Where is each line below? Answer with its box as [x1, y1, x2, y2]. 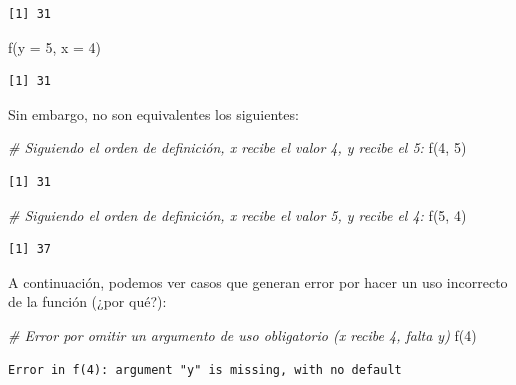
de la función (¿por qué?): [8, 291, 167, 312]
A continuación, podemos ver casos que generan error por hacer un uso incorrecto [8, 271, 508, 292]
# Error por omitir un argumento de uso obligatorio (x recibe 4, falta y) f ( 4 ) [8, 324, 477, 345]
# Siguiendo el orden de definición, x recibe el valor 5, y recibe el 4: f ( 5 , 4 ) [8, 204, 467, 225]
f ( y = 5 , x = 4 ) [8, 36, 102, 57]
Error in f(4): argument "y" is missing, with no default [8, 362, 402, 377]
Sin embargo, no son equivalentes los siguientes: [8, 103, 299, 124]
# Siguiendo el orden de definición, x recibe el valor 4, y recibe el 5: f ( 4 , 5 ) [8, 137, 467, 158]
